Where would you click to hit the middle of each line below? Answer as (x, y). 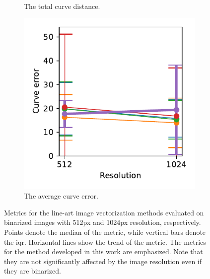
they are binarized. (33, 271)
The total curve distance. (62, 6)
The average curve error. (61, 196)
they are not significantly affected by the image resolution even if (103, 261)
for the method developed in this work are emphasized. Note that (104, 251)
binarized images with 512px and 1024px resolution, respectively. (103, 222)
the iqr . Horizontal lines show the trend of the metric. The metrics (105, 242)
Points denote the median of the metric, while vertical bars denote (105, 232)
